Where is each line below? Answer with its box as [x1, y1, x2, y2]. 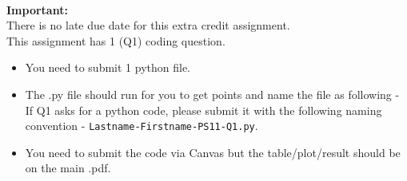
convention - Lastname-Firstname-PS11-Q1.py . [25, 117, 258, 134]
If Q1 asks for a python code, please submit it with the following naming [25, 101, 382, 118]
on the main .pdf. [25, 159, 111, 176]
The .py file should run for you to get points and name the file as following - [25, 85, 400, 102]
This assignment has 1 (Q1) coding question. [6, 32, 225, 49]
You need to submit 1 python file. [25, 59, 191, 76]
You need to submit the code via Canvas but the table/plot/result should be [25, 144, 401, 160]
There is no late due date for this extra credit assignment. [6, 17, 290, 33]
